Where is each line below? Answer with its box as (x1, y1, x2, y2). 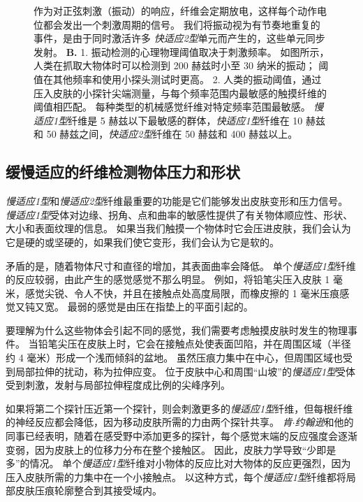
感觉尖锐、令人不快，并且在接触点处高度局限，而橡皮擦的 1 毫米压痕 (24, 285, 340, 300)
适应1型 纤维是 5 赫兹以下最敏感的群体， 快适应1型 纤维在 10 (34, 113, 303, 127)
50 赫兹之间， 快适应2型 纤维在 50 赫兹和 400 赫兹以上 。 (46, 127, 298, 141)
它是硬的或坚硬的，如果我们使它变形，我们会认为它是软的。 (6, 234, 279, 249)
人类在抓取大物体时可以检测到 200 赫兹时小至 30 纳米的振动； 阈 (34, 58, 329, 73)
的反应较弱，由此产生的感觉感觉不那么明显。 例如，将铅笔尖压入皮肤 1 (6, 272, 330, 287)
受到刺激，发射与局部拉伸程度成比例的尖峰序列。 (6, 378, 230, 392)
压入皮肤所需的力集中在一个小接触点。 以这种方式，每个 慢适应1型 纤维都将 (6, 469, 346, 484)
